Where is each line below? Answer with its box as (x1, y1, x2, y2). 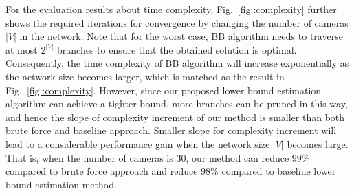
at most (5, 42, 38, 56)
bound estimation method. (5, 177, 117, 191)
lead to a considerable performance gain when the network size (5, 136, 270, 151)
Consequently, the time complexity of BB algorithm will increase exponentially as (5, 56, 349, 70)
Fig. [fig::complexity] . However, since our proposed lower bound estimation (5, 83, 322, 97)
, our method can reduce (186, 150, 289, 164)
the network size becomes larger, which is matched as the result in (5, 69, 285, 83)
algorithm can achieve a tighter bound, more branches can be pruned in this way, (5, 96, 348, 111)
